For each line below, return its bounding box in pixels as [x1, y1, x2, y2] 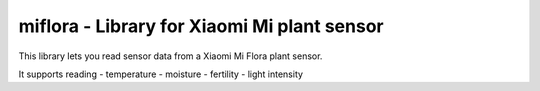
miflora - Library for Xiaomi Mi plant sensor [18, 15, 384, 37]
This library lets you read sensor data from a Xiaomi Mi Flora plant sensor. [18, 50, 323, 62]
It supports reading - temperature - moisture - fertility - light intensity [18, 68, 304, 80]
